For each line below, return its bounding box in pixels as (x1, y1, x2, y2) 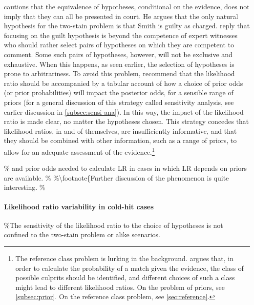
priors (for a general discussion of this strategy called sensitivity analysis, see (4, 97, 234, 107)
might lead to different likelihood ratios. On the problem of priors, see (15, 282, 225, 292)
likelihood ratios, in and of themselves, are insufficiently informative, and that (4, 125, 237, 136)
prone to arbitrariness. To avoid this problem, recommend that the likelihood (4, 68, 235, 79)
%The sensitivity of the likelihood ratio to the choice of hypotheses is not (4, 220, 223, 230)
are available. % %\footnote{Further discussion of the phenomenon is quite (4, 172, 229, 183)
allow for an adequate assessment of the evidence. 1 (4, 145, 155, 157)
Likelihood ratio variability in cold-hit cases (4, 201, 154, 211)
